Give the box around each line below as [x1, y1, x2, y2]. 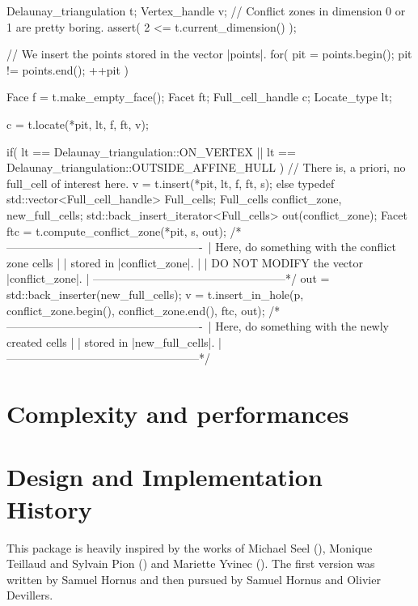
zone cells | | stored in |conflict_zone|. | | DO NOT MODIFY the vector [6, 254, 363, 271]
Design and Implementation [6, 460, 323, 493]
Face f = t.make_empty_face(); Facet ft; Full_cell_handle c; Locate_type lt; [6, 88, 392, 105]
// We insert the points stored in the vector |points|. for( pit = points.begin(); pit [6, 45, 412, 62]
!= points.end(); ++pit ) [6, 61, 129, 78]
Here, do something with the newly [215, 318, 389, 335]
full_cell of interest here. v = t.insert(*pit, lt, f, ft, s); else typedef [6, 174, 335, 191]
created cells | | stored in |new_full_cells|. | [6, 333, 222, 350]
